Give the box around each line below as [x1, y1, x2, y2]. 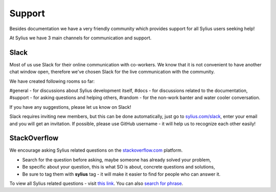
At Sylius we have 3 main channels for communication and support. [9, 35, 152, 41]
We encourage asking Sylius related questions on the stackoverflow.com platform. [9, 147, 183, 153]
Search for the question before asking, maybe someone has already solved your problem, [22, 156, 212, 163]
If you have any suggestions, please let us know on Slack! [9, 104, 131, 110]
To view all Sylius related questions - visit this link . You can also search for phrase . [9, 180, 183, 186]
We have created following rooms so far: [9, 78, 95, 84]
